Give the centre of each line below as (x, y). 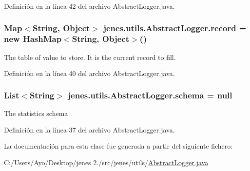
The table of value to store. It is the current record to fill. (90, 57)
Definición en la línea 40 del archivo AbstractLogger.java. (89, 73)
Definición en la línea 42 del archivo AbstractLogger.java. (89, 6)
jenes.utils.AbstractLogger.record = (175, 28)
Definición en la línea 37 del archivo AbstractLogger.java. (89, 129)
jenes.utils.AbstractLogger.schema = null (150, 95)
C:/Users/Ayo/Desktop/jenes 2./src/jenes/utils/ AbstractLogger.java (106, 162)
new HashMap (33, 39)
